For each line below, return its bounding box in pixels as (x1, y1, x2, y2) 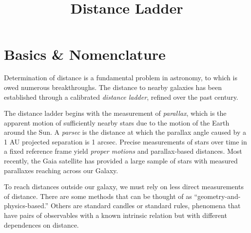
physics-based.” (4, 200, 49, 211)
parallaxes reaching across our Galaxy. (4, 165, 118, 175)
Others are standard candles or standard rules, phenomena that (50, 200, 241, 211)
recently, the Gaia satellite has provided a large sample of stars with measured (4, 156, 238, 166)
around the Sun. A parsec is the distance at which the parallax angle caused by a (4, 127, 247, 137)
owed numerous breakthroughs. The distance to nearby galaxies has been (4, 82, 222, 92)
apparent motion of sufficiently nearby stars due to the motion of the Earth (4, 117, 230, 127)
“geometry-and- (194, 191, 241, 201)
